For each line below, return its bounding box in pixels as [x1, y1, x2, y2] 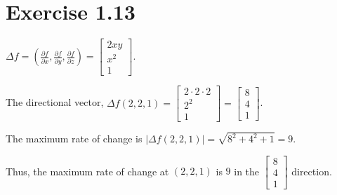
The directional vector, [6, 95, 104, 109]
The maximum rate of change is [6, 131, 143, 146]
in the [234, 163, 260, 178]
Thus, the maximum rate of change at [6, 163, 169, 178]
